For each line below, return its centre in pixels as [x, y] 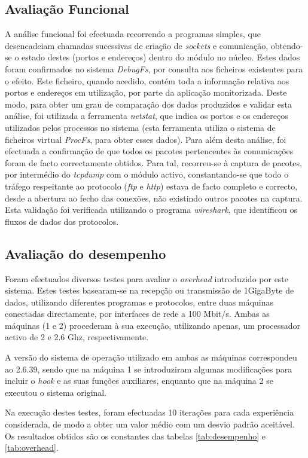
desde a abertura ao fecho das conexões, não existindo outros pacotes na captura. [154, 198]
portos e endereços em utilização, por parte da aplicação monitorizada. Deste [146, 92]
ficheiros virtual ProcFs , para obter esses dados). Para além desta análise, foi [146, 139]
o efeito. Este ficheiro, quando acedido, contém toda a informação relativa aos [147, 80]
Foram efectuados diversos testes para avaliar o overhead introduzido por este [147, 278]
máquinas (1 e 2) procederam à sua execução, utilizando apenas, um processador [153, 325]
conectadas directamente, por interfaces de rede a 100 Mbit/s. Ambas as [137, 314]
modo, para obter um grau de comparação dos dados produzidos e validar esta [149, 104]
